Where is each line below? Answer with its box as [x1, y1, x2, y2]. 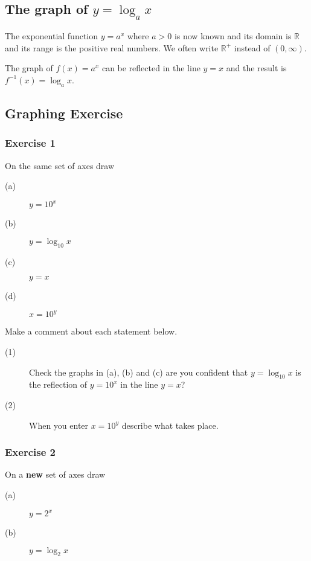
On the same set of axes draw [5, 159, 115, 172]
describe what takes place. [121, 418, 219, 431]
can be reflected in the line [101, 62, 200, 74]
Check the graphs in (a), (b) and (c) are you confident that [29, 365, 248, 378]
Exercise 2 [5, 444, 56, 460]
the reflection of [29, 378, 88, 391]
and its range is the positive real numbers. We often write [5, 41, 219, 54]
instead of [234, 41, 271, 54]
